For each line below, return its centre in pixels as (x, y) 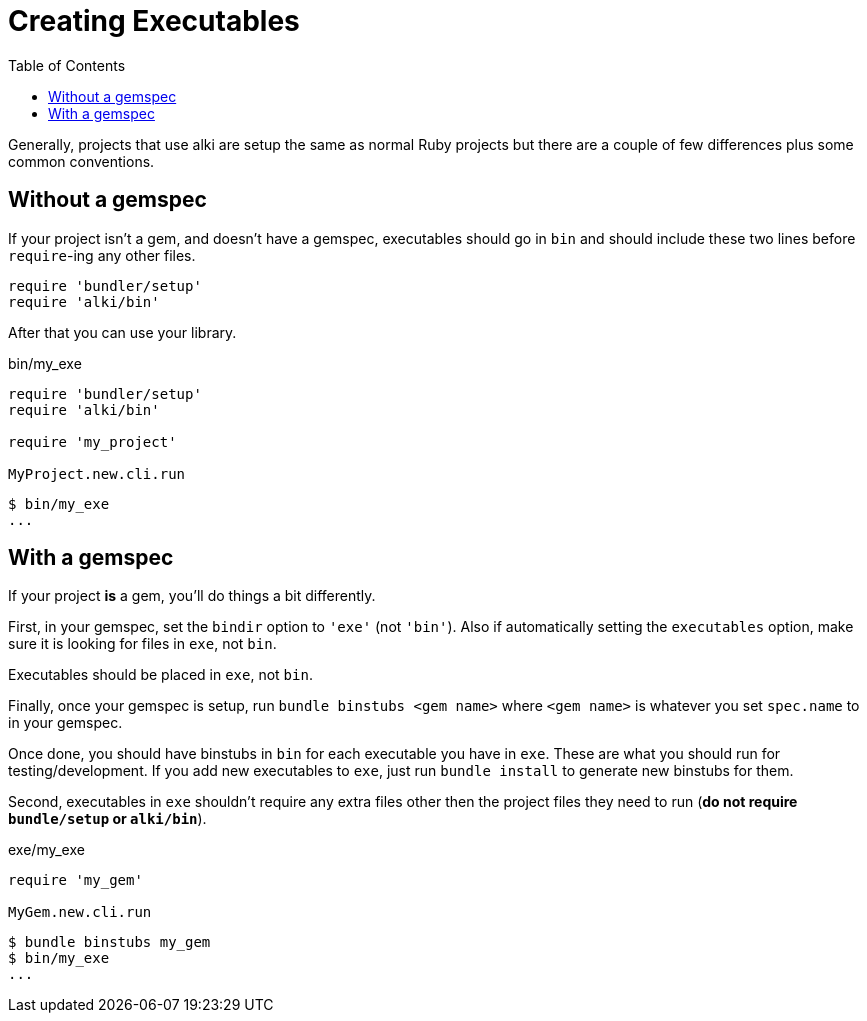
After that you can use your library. (122, 332)
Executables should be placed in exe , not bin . (160, 675)
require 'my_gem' (75, 880)
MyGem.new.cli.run (80, 912)
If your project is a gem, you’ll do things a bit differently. (192, 596)
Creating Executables (154, 21)
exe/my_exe (46, 850)
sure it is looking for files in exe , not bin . (142, 644)
